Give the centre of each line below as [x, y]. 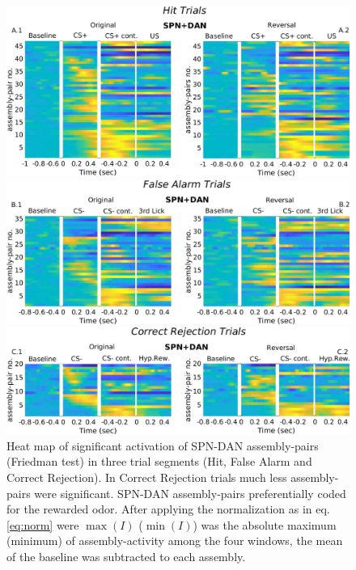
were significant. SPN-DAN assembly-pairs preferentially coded [190, 493]
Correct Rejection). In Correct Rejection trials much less [147, 477]
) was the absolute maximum [265, 524]
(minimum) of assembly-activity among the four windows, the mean [175, 540]
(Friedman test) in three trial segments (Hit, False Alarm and [159, 461]
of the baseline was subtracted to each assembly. [126, 556]
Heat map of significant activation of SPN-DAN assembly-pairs [163, 445]
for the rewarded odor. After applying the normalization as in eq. [168, 509]
